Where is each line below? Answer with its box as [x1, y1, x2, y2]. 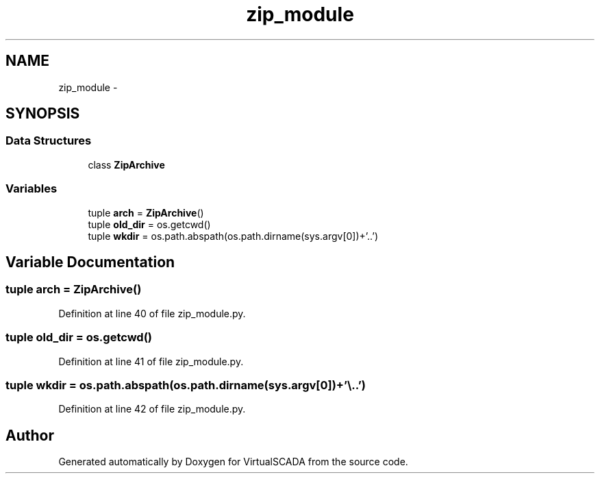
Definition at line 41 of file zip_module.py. [58, 355, 244, 367]
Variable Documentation [5, 253, 175, 271]
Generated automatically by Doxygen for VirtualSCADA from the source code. [58, 456, 408, 468]
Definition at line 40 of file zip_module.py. [58, 307, 246, 319]
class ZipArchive [88, 158, 165, 171]
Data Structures [5, 134, 92, 148]
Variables [5, 182, 58, 196]
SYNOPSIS [5, 105, 80, 123]
